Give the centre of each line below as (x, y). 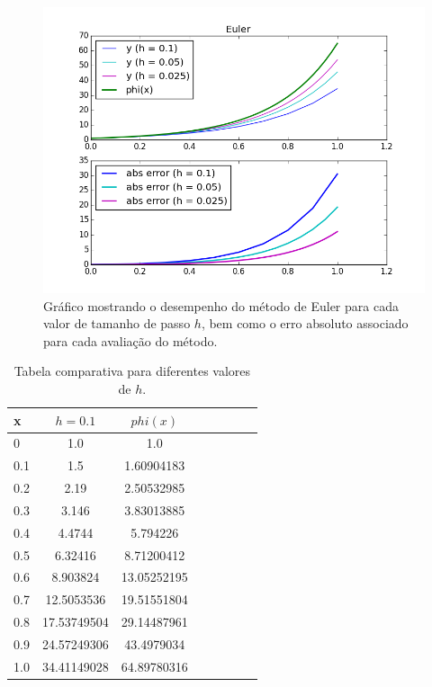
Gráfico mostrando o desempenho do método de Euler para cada (221, 305)
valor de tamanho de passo (117, 323)
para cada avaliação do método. (130, 340)
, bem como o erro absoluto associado (305, 323)
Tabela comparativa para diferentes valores (132, 371)
